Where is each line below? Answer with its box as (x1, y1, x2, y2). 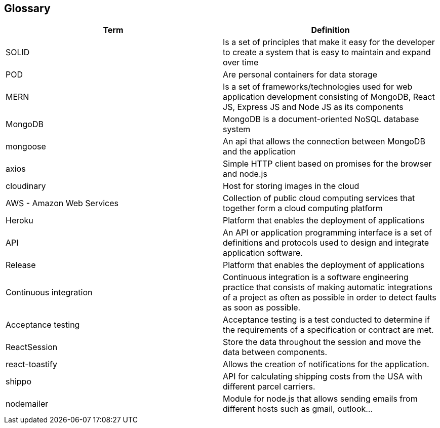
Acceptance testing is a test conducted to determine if (223, 315, 430, 325)
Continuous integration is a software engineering (223, 272, 409, 283)
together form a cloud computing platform (223, 203, 383, 214)
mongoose (6, 141, 46, 152)
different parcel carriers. (223, 381, 315, 392)
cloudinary (6, 181, 46, 191)
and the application (223, 146, 296, 157)
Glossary (4, 2, 51, 15)
